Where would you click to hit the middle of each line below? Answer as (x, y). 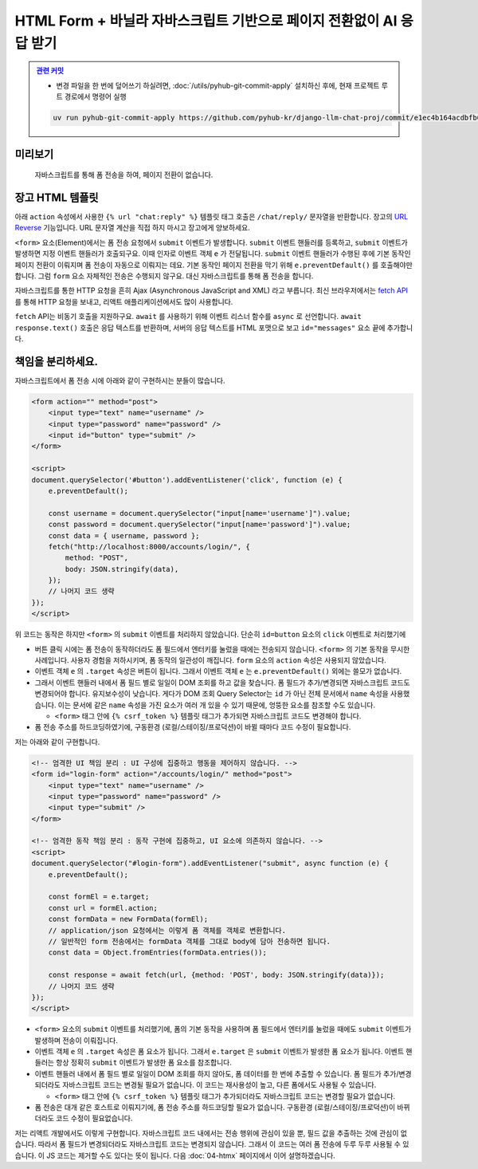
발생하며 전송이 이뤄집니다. (76, 1040)
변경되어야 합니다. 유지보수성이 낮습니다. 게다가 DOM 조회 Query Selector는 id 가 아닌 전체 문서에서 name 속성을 (212, 694)
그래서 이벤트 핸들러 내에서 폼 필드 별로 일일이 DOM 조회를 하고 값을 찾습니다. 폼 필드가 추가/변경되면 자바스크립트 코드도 (222, 683)
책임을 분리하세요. (57, 362)
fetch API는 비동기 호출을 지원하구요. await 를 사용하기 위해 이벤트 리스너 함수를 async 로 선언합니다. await (188, 317)
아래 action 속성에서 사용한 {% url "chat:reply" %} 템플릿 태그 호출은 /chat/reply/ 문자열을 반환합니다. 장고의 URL (212, 217)
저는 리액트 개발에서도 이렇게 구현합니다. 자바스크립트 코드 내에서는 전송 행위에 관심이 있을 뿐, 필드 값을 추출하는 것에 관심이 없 (211, 1133)
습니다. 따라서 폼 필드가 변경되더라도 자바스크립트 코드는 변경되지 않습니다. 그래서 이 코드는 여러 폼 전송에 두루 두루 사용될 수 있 (212, 1144)
